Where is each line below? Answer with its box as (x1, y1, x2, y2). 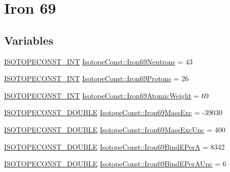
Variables (4, 32, 54, 48)
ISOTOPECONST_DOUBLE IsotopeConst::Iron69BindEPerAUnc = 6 (4, 158, 226, 169)
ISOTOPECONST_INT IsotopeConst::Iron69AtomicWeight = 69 (4, 90, 209, 100)
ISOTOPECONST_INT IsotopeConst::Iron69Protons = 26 (4, 73, 189, 84)
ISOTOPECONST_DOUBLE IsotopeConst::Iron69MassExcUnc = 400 (4, 124, 225, 134)
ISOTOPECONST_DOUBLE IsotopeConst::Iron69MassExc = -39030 (4, 107, 222, 118)
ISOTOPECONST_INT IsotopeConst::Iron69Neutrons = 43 (4, 56, 193, 66)
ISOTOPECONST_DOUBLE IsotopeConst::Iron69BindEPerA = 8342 (4, 141, 225, 152)
